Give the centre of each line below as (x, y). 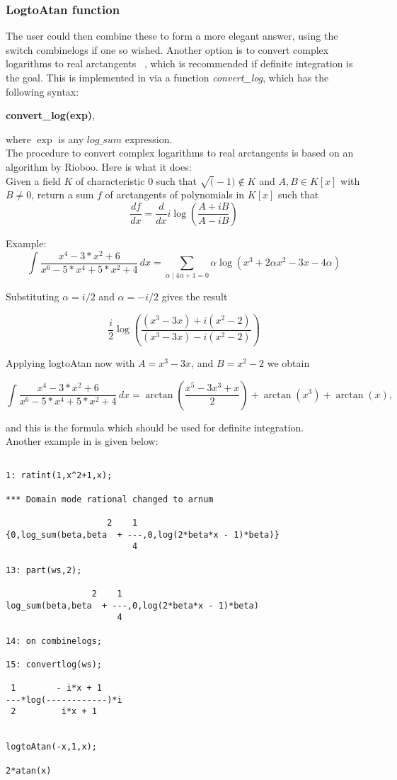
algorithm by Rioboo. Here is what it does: (99, 166)
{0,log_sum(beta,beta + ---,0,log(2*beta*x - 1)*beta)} (143, 535)
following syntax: (42, 91)
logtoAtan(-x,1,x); (51, 747)
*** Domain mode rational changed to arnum (110, 499)
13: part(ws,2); (44, 570)
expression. (149, 139)
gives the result (195, 296)
